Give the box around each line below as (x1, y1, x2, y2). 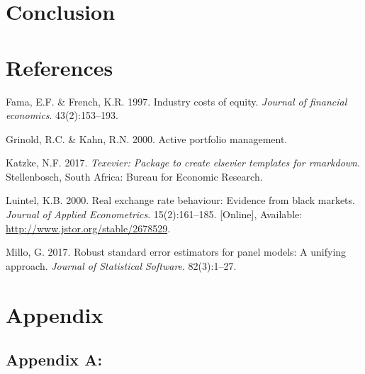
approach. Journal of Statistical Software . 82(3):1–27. (6, 258, 237, 273)
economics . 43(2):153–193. (6, 108, 118, 123)
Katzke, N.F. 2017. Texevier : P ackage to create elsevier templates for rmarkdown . (6, 155, 360, 170)
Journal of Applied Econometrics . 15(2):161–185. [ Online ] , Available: (6, 207, 303, 222)
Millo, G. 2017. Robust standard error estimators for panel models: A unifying (6, 244, 347, 259)
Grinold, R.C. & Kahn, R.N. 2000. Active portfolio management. (6, 131, 288, 146)
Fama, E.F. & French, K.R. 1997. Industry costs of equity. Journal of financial (6, 93, 347, 108)
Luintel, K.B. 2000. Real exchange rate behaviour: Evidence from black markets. (6, 193, 355, 208)
